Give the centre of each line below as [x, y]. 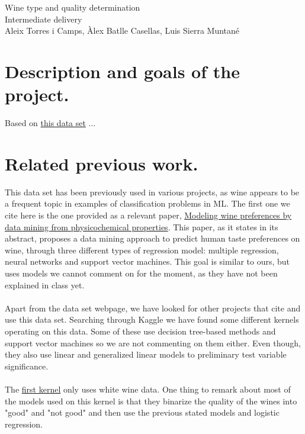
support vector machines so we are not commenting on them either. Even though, [153, 343]
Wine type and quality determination [73, 7]
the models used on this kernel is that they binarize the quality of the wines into [151, 401]
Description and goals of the [122, 71]
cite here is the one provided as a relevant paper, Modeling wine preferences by [148, 215]
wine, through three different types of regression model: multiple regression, [142, 250]
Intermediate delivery [44, 19]
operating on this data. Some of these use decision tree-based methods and [140, 331]
